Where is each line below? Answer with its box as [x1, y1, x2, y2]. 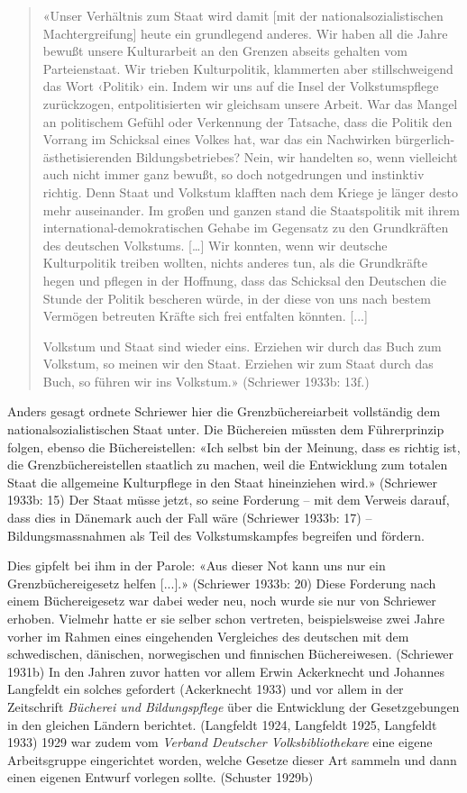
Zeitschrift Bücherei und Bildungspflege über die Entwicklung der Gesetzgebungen [7, 697, 460, 716]
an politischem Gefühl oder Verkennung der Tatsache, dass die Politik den [42, 112, 453, 131]
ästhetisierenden [42, 147, 132, 166]
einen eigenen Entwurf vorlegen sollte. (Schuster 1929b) [7, 768, 314, 787]
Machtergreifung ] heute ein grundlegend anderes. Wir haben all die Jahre [42, 23, 448, 42]
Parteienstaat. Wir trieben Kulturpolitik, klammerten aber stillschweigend [42, 59, 453, 77]
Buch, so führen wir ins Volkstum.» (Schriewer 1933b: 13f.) [42, 371, 370, 390]
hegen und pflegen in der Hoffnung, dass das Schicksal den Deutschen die [42, 270, 446, 289]
